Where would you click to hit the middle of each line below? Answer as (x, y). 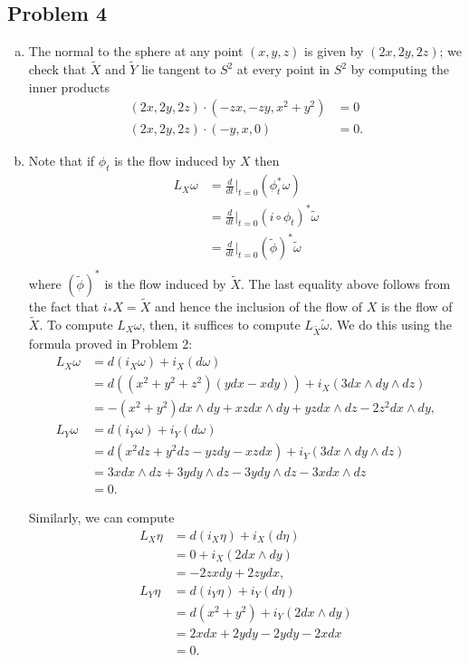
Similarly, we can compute (101, 518)
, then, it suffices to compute (221, 324)
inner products (69, 86)
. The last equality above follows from (345, 283)
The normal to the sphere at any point (136, 51)
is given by (334, 51)
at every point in (283, 69)
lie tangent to (179, 69)
